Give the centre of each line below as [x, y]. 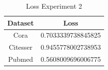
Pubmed [21, 59]
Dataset [21, 22]
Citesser [21, 47]
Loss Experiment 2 [54, 6]
